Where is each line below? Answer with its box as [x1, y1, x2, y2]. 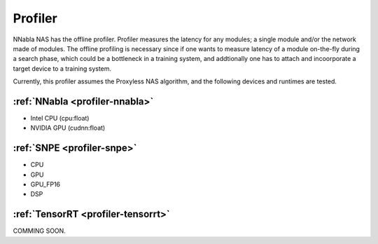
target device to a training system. [13, 64, 112, 73]
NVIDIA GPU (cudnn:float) [30, 123, 106, 133]
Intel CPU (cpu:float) [30, 114, 90, 123]
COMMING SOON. [13, 226, 66, 235]
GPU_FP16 [30, 180, 61, 189]
